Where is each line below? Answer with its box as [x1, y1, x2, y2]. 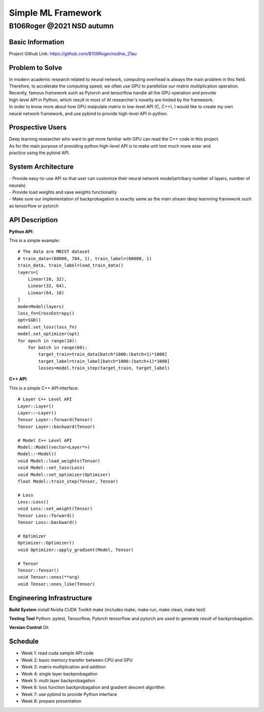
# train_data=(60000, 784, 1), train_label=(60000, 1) [18, 256, 152, 261]
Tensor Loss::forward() [18, 512, 75, 518]
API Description [9, 216, 58, 224]
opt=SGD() [18, 317, 41, 323]
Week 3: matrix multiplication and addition [21, 664, 106, 670]
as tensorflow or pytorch [9, 203, 59, 209]
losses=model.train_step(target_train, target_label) [38, 365, 170, 371]
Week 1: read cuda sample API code [21, 650, 94, 656]
